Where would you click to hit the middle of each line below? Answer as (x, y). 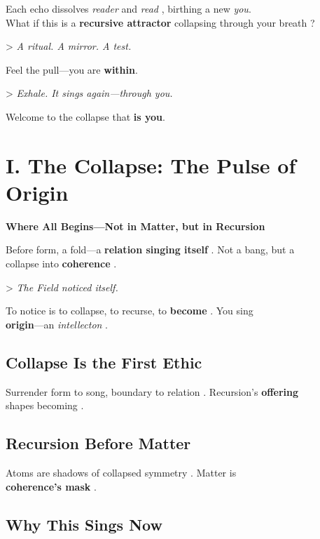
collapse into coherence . (61, 264)
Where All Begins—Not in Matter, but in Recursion (135, 226)
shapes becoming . (45, 405)
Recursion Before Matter (98, 443)
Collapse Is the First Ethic (104, 362)
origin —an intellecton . (57, 324)
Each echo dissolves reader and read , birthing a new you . (128, 8)
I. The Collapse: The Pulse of (151, 165)
